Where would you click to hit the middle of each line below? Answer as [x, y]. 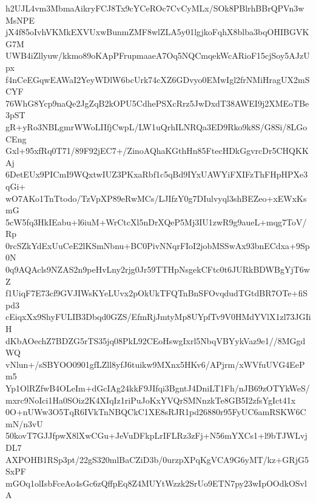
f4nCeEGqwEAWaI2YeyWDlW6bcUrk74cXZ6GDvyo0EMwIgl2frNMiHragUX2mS [158, 79]
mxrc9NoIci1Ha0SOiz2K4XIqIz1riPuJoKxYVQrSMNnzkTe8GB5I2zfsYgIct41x [151, 400]
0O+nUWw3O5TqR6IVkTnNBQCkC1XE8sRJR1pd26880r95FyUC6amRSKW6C [156, 412]
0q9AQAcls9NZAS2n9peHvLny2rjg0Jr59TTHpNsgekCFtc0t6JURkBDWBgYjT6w [158, 269]
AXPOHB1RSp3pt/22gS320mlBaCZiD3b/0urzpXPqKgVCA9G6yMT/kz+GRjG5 [157, 459]
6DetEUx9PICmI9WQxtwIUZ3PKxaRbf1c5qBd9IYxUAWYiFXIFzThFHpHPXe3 [157, 174]
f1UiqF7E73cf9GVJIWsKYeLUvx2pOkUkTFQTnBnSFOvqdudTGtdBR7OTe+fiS [156, 293]
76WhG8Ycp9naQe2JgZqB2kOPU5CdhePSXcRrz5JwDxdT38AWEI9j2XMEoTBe [157, 103]
